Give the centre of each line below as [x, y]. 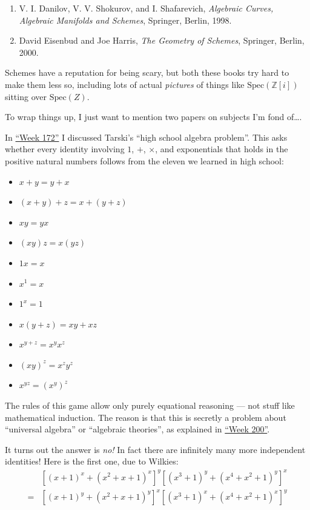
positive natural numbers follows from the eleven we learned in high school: [144, 160]
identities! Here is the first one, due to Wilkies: [92, 461]
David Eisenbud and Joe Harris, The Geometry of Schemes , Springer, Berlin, [162, 40]
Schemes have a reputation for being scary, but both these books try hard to [147, 72]
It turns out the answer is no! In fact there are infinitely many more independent [155, 449]
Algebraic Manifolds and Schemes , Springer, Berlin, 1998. [125, 20]
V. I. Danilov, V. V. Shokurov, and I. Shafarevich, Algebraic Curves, [146, 8]
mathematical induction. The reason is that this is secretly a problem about [146, 417]
